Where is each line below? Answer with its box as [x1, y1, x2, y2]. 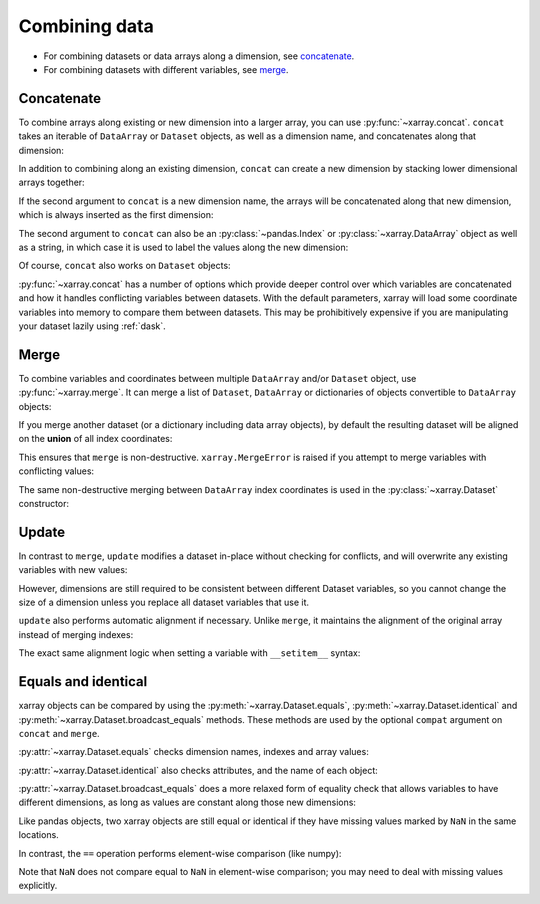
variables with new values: [18, 564, 128, 576]
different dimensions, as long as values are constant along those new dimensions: [18, 796, 357, 809]
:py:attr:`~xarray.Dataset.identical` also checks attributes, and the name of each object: [18, 764, 379, 776]
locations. [18, 829, 59, 841]
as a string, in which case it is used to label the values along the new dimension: [18, 241, 349, 253]
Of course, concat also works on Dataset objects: [18, 260, 231, 272]
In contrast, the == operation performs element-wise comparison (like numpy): [18, 847, 342, 859]
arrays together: [18, 176, 85, 189]
